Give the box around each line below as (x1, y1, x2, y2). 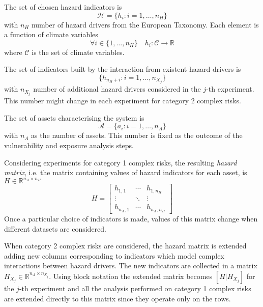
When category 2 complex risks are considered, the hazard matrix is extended (4, 240, 247, 251)
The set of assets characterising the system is (4, 112, 144, 123)
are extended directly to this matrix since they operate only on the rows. (4, 293, 231, 303)
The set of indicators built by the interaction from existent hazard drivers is (4, 64, 241, 74)
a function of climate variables (4, 29, 98, 40)
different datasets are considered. (4, 223, 106, 234)
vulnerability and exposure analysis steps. (4, 139, 134, 150)
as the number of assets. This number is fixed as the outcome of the (31, 130, 243, 141)
